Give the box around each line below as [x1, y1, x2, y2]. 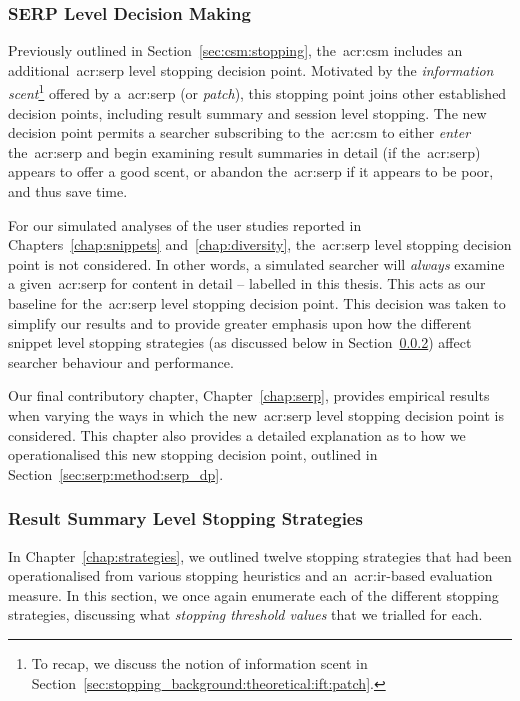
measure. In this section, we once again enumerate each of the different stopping [8, 584, 499, 605]
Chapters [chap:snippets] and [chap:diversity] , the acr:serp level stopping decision [8, 234, 512, 255]
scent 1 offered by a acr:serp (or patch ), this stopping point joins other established [8, 80, 507, 104]
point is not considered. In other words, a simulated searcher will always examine [8, 253, 505, 274]
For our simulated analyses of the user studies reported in [8, 214, 362, 235]
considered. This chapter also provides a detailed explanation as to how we [8, 424, 466, 445]
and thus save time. [8, 181, 128, 202]
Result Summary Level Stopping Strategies [8, 506, 363, 531]
